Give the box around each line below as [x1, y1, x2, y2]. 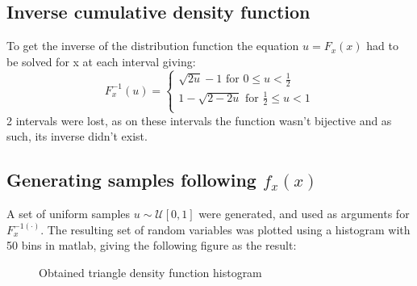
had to [366, 37, 398, 54]
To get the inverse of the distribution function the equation [6, 37, 299, 54]
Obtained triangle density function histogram [39, 263, 262, 280]
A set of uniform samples [6, 205, 131, 222]
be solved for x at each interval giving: [6, 53, 196, 69]
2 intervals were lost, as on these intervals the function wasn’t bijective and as [6, 111, 392, 128]
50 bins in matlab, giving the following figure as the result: [6, 237, 297, 254]
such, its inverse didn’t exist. [6, 128, 148, 145]
